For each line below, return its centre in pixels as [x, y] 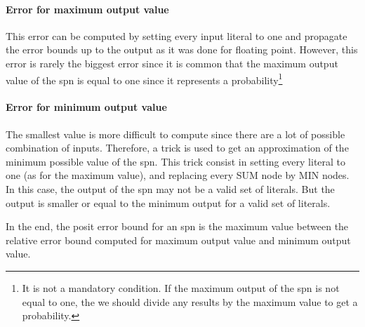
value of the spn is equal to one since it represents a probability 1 [144, 79]
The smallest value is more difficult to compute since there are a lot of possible [175, 134]
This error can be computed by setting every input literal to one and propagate [177, 35]
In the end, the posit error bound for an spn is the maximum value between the [177, 226]
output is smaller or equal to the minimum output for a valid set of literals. [168, 202]
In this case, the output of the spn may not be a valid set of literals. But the [170, 189]
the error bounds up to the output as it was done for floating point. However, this [182, 49]
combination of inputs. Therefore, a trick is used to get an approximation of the [177, 148]
